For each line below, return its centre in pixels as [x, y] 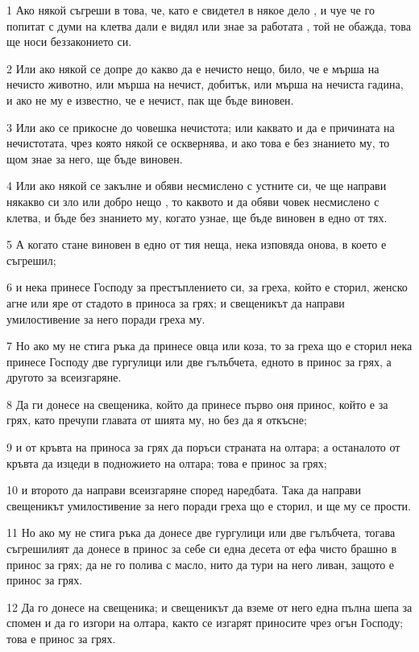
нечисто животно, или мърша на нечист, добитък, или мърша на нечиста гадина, [205, 84]
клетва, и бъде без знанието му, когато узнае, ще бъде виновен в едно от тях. [197, 217]
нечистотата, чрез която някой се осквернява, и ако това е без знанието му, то [198, 143]
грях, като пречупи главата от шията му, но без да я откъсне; [157, 420]
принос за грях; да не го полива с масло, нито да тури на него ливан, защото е [201, 564]
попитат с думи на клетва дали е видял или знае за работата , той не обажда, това [209, 25]
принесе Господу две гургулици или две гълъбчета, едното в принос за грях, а [199, 361]
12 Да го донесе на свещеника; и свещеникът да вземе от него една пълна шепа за [209, 607]
